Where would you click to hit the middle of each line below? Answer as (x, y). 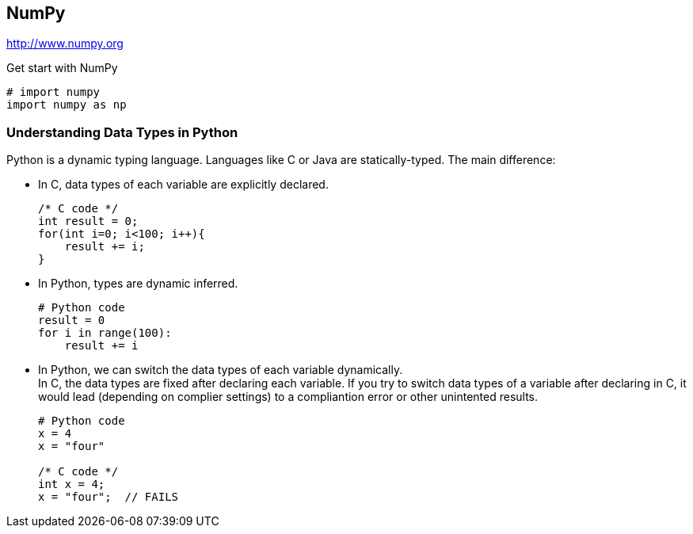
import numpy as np (67, 105)
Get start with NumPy (62, 68)
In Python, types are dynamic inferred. (138, 284)
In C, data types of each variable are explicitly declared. (183, 185)
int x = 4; (72, 484)
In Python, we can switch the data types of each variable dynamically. (221, 370)
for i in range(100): (105, 333)
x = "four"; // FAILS (109, 497)
